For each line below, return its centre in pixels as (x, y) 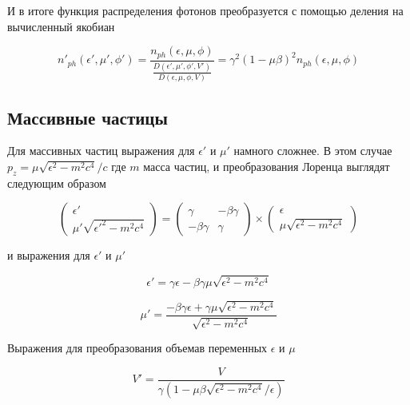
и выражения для (49, 255)
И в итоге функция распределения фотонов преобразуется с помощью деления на (205, 10)
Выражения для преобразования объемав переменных (137, 348)
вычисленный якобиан (61, 26)
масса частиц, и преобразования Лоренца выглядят (267, 166)
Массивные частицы (88, 117)
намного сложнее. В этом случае (313, 151)
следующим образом (57, 183)
